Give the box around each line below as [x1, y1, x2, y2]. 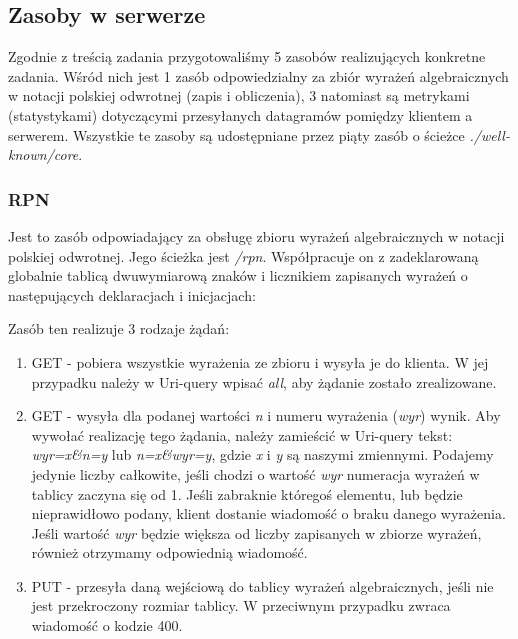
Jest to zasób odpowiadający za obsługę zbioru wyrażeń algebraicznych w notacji [8, 225, 505, 246]
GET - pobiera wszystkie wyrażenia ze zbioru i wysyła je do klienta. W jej [31, 351, 489, 372]
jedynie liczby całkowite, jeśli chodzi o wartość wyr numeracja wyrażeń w [31, 463, 480, 484]
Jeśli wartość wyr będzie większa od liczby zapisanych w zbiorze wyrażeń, [31, 522, 482, 543]
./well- [469, 124, 510, 145]
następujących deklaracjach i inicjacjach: [8, 284, 256, 305]
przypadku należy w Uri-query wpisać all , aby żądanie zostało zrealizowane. [31, 371, 497, 392]
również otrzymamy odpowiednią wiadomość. [31, 542, 308, 563]
